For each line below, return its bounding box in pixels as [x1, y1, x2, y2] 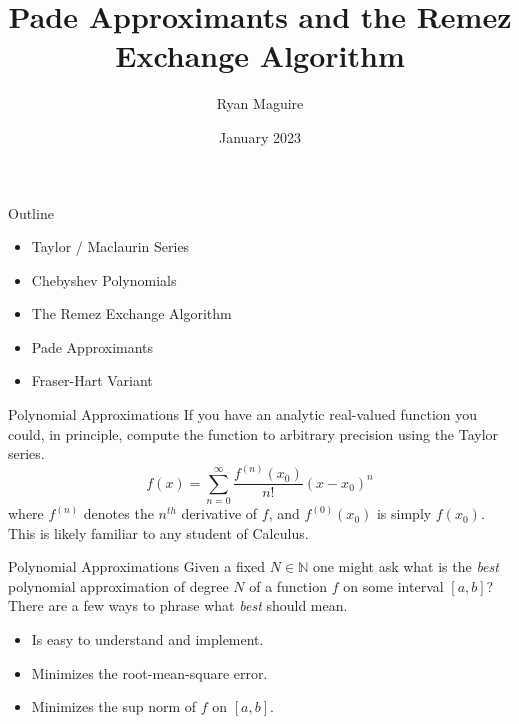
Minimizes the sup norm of [31, 696, 197, 717]
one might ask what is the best [312, 556, 499, 577]
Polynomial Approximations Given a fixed [8, 556, 266, 577]
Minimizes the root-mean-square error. [31, 662, 268, 683]
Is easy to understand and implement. [31, 629, 264, 650]
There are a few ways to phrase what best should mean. [8, 595, 348, 616]
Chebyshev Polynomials [31, 269, 177, 290]
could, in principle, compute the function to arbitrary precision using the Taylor [8, 423, 499, 444]
